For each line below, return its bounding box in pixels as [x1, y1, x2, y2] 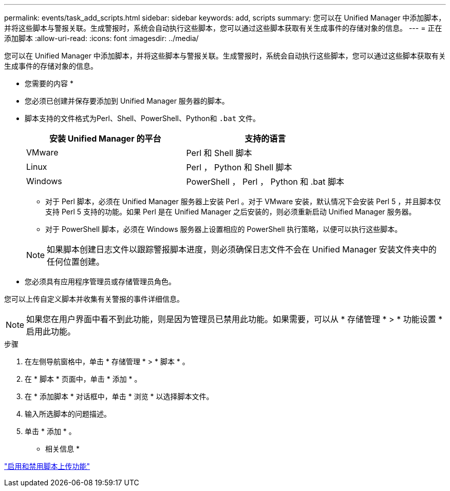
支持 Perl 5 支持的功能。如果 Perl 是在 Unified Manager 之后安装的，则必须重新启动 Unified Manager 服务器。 [45, 207, 416, 216]
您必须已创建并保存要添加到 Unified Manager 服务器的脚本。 [25, 96, 229, 105]
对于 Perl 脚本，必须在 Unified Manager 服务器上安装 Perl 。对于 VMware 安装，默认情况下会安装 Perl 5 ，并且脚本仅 [45, 197, 441, 206]
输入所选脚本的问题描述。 [25, 409, 111, 418]
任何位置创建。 [47, 257, 105, 267]
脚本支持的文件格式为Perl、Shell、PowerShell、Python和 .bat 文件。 [25, 114, 260, 123]
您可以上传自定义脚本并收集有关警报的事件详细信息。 [4, 294, 184, 303]
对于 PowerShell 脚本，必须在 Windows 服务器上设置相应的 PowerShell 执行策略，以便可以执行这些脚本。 [45, 225, 402, 233]
